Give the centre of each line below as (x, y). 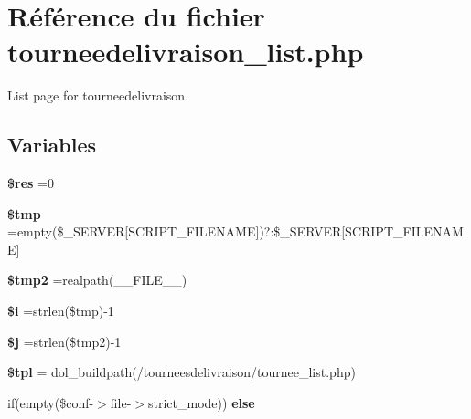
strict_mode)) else (202, 402)
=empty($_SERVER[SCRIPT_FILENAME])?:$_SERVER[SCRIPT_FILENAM (235, 231)
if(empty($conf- (51, 402)
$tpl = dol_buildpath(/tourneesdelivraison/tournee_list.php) (182, 372)
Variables (52, 145)
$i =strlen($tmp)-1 (61, 311)
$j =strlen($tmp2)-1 (64, 341)
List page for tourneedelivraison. (98, 95)
